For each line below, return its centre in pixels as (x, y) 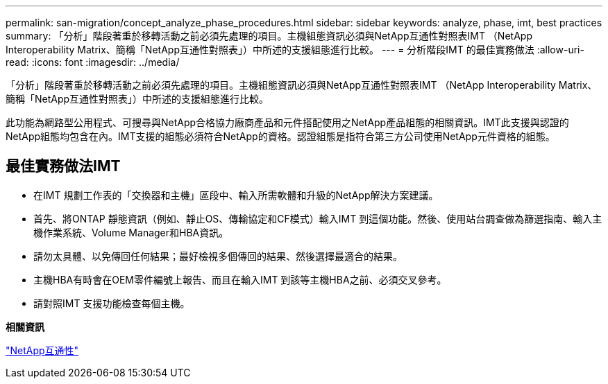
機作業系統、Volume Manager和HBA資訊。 (131, 232)
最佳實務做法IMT (63, 166)
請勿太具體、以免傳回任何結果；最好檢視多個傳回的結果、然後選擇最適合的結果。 (218, 256)
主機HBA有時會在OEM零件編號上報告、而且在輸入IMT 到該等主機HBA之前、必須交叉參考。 (240, 279)
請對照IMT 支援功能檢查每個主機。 (112, 303)
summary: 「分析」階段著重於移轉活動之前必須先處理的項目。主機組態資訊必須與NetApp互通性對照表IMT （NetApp (269, 36)
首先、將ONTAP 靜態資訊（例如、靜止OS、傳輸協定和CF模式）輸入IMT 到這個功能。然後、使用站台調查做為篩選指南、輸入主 (318, 218)
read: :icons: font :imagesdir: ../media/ (93, 62)
